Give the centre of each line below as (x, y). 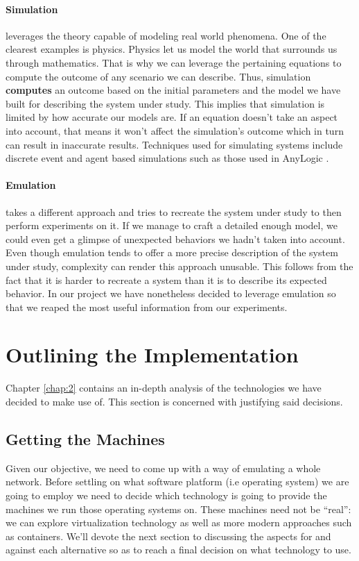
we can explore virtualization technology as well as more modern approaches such (179, 522)
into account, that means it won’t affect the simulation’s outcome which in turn (175, 130)
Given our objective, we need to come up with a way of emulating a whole (163, 468)
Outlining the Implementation (152, 354)
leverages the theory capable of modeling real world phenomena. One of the (166, 35)
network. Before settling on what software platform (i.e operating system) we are (177, 482)
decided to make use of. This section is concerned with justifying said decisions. (174, 401)
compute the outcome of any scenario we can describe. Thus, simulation (158, 76)
